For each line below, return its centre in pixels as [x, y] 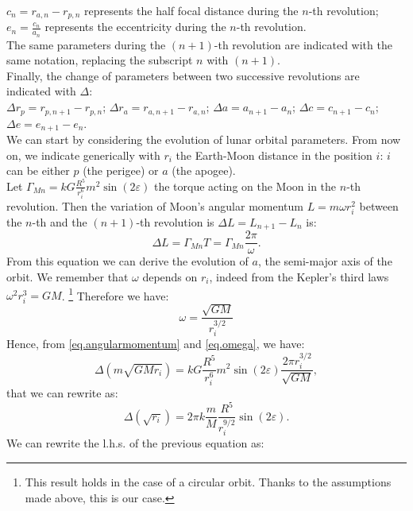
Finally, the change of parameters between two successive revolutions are [183, 75]
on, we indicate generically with [83, 155]
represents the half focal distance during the [191, 10]
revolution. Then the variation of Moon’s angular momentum [155, 205]
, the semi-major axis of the [325, 261]
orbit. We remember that [68, 276]
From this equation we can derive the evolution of [127, 261]
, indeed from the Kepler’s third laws [299, 276]
